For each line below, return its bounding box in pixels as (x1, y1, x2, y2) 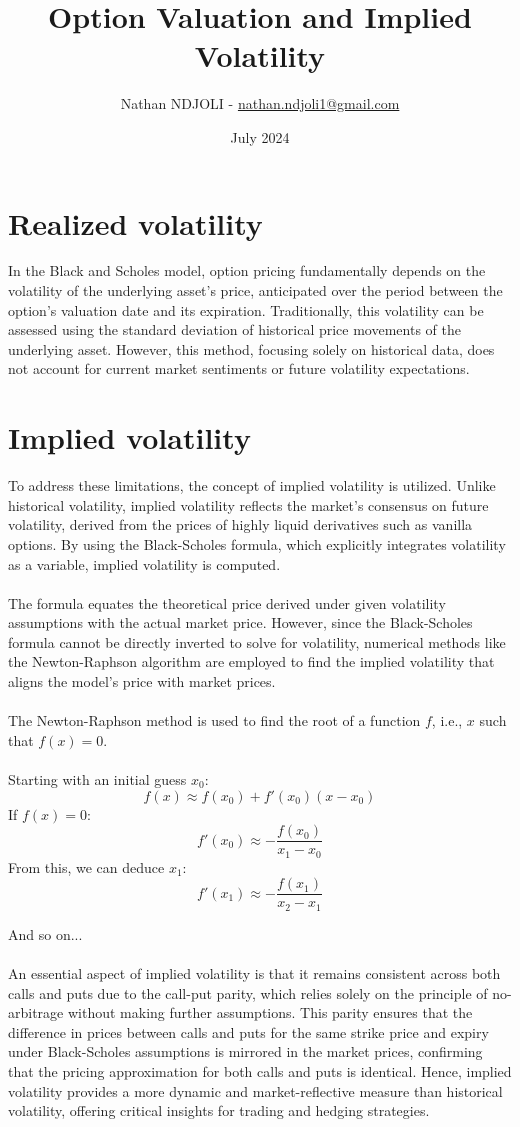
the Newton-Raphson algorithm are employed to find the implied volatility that (8, 651, 495, 672)
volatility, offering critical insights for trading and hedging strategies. (8, 1100, 430, 1121)
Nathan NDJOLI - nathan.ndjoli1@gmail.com (120, 93, 400, 114)
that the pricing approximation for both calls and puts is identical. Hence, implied (8, 1061, 512, 1081)
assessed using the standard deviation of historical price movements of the (8, 319, 461, 340)
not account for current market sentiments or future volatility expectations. (8, 358, 470, 379)
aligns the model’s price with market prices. (8, 671, 276, 692)
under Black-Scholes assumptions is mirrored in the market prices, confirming (8, 1041, 483, 1062)
